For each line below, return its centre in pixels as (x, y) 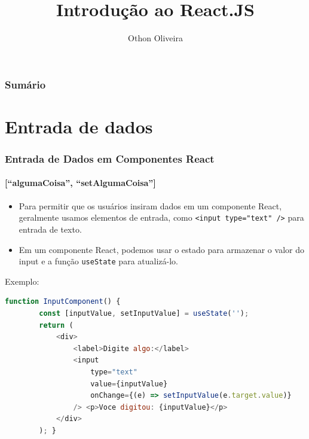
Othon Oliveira (155, 38)
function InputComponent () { (63, 302)
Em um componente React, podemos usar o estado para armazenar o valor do (161, 249)
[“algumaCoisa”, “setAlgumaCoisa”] (80, 183)
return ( (56, 325)
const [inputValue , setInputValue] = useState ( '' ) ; (144, 313)
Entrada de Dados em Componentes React (110, 158)
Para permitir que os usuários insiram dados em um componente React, (150, 205)
